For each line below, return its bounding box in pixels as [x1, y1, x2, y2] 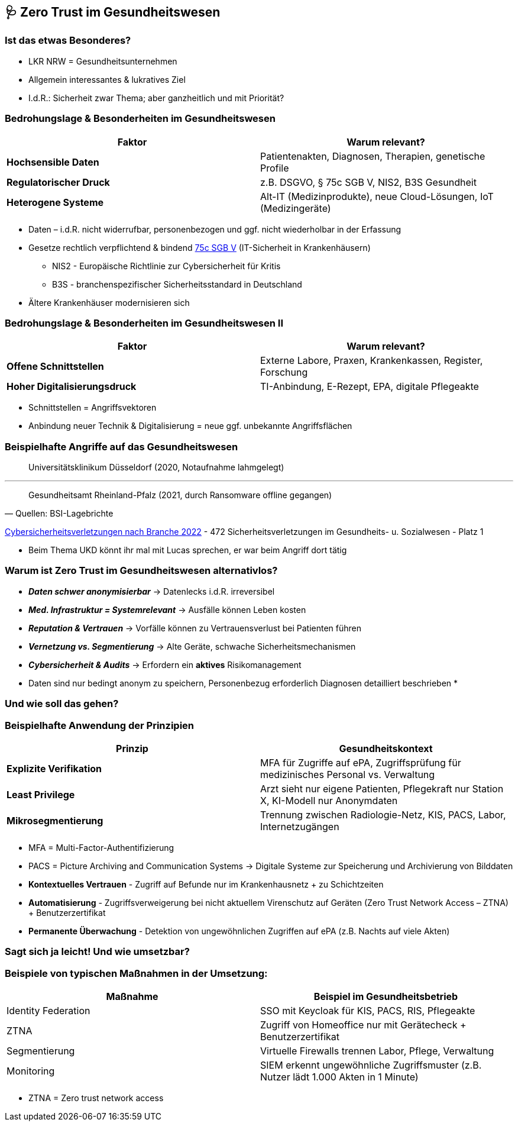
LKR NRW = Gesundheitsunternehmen [28, 56, 177, 66]
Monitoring [7, 1065, 55, 1077]
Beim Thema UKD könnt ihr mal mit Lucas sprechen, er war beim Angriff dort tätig [28, 545, 347, 556]
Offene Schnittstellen [7, 360, 104, 373]
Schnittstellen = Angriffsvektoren [28, 402, 157, 413]
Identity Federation [7, 1005, 90, 1017]
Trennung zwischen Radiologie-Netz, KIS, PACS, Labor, [260, 808, 506, 821]
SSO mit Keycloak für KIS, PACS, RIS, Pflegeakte [260, 1005, 475, 1017]
